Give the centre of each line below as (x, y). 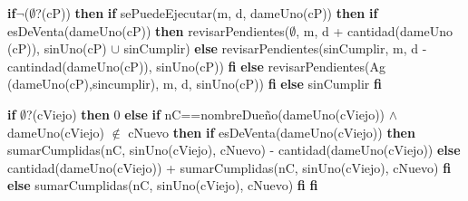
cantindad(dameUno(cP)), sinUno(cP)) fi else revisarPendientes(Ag (196, 66)
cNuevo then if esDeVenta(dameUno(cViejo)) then (272, 132)
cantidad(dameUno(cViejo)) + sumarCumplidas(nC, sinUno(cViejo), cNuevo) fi (229, 167)
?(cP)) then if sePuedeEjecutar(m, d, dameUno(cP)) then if (207, 13)
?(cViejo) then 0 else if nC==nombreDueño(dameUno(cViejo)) (206, 114)
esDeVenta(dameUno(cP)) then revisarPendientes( (149, 30)
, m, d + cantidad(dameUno (374, 30)
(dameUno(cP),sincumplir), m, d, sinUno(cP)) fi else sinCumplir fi (195, 84)
